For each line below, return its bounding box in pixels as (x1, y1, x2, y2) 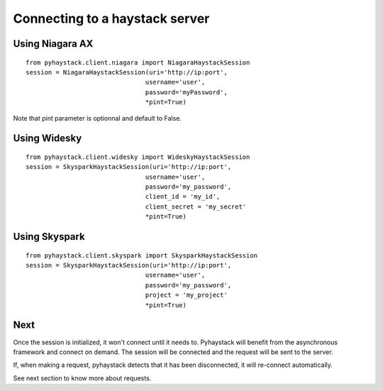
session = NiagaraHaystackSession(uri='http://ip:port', (26, 68, 228, 76)
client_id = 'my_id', (145, 192, 221, 201)
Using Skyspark (13, 231, 85, 243)
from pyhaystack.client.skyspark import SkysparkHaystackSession (26, 251, 258, 259)
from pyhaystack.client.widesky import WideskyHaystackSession (26, 153, 250, 161)
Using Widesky (13, 132, 82, 145)
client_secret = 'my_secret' (145, 202, 247, 211)
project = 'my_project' (145, 291, 228, 299)
